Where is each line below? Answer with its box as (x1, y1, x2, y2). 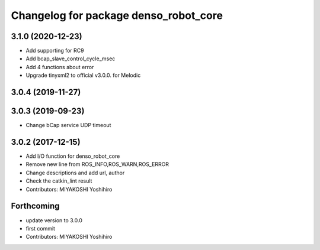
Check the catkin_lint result (25, 177, 92, 184)
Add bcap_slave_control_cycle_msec (25, 55, 116, 62)
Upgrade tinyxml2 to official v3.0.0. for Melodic (25, 72, 141, 79)
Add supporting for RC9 (25, 47, 84, 54)
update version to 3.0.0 (25, 216, 83, 224)
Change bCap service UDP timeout (25, 122, 111, 129)
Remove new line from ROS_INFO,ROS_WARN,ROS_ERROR (25, 161, 169, 168)
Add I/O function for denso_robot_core (25, 152, 120, 160)
